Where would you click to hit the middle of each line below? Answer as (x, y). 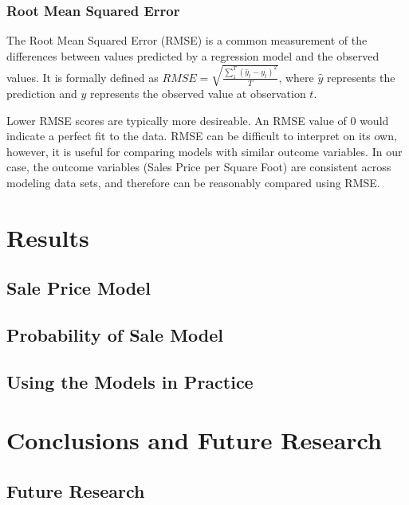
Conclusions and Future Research (194, 440)
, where (296, 77)
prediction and (42, 93)
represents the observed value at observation (198, 93)
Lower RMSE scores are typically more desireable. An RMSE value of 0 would (198, 120)
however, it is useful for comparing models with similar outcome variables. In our (204, 151)
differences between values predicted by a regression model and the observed (193, 55)
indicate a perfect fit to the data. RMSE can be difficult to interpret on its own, (202, 136)
